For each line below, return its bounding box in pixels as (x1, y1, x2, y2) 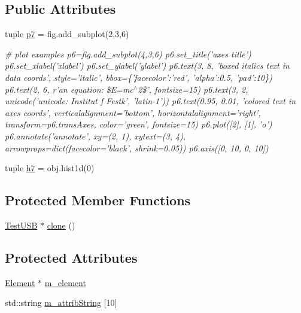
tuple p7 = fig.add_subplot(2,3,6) (5, 28, 129, 40)
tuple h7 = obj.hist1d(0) (5, 162, 95, 174)
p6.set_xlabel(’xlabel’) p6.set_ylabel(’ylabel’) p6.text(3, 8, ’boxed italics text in (5, 59, 290, 72)
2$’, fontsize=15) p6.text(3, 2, (138, 83, 248, 95)
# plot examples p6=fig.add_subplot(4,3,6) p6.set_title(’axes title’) (5, 47, 251, 60)
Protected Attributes (5, 248, 138, 266)
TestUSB (5, 218, 38, 231)
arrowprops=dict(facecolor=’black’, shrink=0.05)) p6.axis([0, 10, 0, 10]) (5, 141, 269, 154)
